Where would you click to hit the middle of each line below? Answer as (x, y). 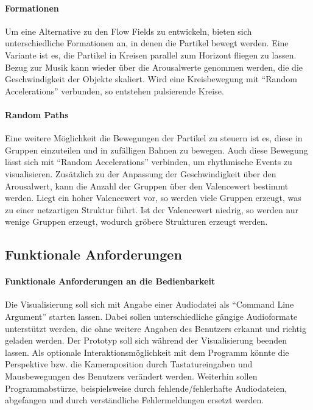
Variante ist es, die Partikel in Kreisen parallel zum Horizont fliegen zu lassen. (151, 55)
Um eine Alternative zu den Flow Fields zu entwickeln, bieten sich (128, 31)
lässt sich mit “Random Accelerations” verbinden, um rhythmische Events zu (149, 162)
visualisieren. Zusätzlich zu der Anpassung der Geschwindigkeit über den (141, 173)
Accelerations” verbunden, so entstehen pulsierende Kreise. (114, 90)
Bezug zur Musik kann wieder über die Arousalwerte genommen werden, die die (154, 67)
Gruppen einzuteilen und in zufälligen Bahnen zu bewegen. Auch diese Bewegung (156, 150)
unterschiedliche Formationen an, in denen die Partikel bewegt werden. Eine (147, 43)
